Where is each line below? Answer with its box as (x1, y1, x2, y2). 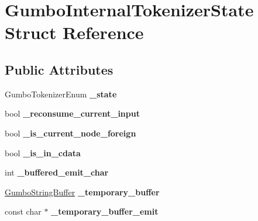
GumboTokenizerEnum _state (5, 87, 117, 100)
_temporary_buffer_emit (51, 205, 159, 218)
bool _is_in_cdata (5, 146, 81, 159)
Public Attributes (5, 60, 113, 78)
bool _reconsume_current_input (5, 107, 140, 120)
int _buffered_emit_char (5, 166, 109, 178)
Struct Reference (5, 20, 144, 44)
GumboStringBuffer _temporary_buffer (5, 185, 160, 198)
